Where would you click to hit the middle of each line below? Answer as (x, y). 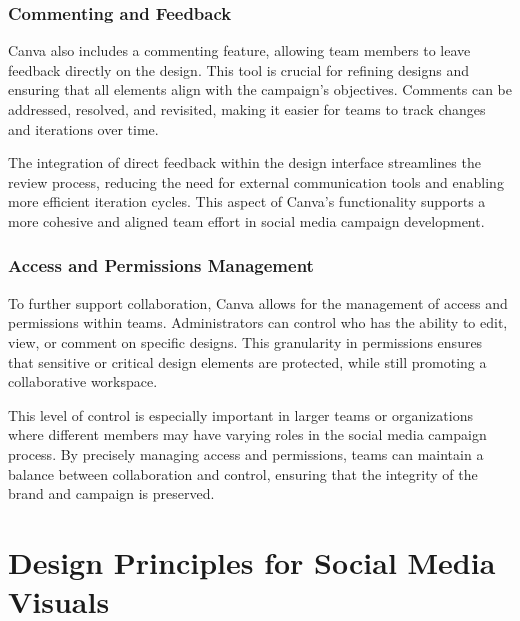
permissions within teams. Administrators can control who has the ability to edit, (258, 322)
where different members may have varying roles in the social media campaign (247, 434)
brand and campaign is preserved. (111, 493)
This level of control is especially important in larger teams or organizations (240, 414)
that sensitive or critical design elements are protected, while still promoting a (247, 361)
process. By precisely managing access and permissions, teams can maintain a (246, 453)
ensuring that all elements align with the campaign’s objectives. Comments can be (260, 89)
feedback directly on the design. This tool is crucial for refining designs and (239, 69)
